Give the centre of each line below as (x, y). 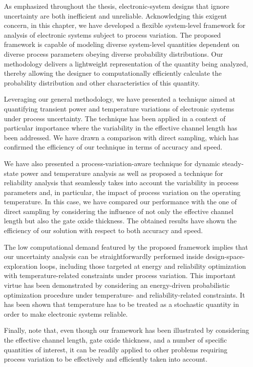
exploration (21, 266)
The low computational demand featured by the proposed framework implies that (126, 247)
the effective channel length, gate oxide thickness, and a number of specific (116, 340)
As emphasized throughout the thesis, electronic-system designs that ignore (117, 6)
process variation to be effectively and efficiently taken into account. (106, 359)
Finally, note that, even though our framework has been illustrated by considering (126, 330)
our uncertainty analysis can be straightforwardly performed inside (104, 256)
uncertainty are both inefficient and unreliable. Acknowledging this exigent (116, 15)
